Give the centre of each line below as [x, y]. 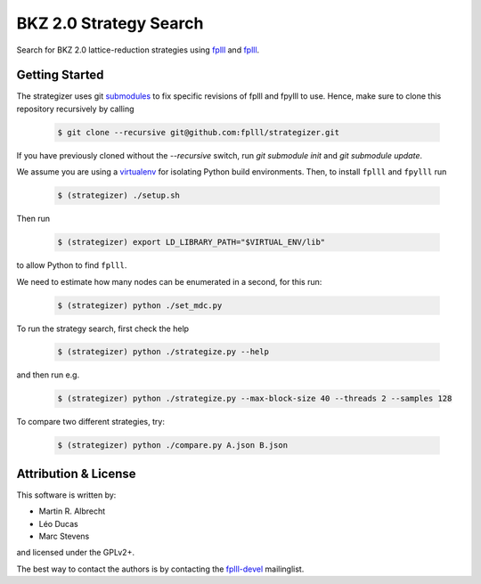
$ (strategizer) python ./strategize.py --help [163, 352]
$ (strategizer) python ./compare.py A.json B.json [173, 446]
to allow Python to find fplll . [72, 265]
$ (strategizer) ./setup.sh [118, 195]
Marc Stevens [64, 536]
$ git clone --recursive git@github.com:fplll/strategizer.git [199, 132]
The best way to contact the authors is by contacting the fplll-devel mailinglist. [160, 569]
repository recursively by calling [75, 109]
